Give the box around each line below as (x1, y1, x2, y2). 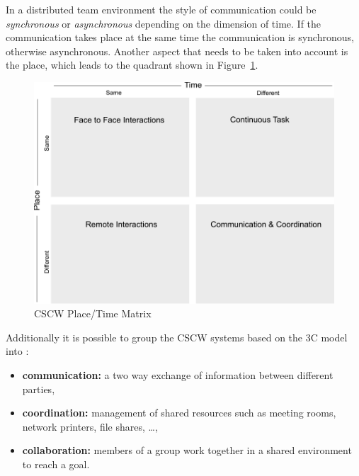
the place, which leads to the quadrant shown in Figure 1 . (6, 57, 258, 72)
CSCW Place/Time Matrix (34, 306, 152, 321)
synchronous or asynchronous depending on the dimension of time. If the (6, 16, 321, 30)
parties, (22, 381, 55, 396)
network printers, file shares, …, (22, 419, 158, 433)
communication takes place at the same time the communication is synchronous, (6, 30, 354, 45)
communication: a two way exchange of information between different (22, 367, 334, 382)
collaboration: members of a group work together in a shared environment (22, 443, 352, 458)
